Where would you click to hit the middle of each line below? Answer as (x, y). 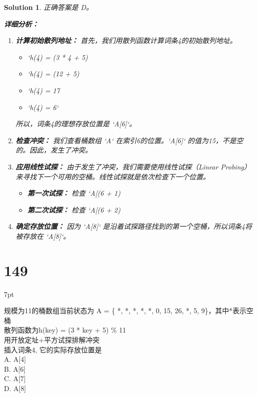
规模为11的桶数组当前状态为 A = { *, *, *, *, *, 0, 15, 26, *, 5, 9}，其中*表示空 (129, 311)
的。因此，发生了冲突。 (54, 150)
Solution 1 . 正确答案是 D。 (49, 7)
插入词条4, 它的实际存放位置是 (53, 349)
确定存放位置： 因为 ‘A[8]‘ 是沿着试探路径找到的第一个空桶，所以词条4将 (134, 226)
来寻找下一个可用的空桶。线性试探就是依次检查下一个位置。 (113, 176)
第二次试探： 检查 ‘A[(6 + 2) (74, 209)
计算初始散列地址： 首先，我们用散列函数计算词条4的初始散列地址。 (126, 40)
